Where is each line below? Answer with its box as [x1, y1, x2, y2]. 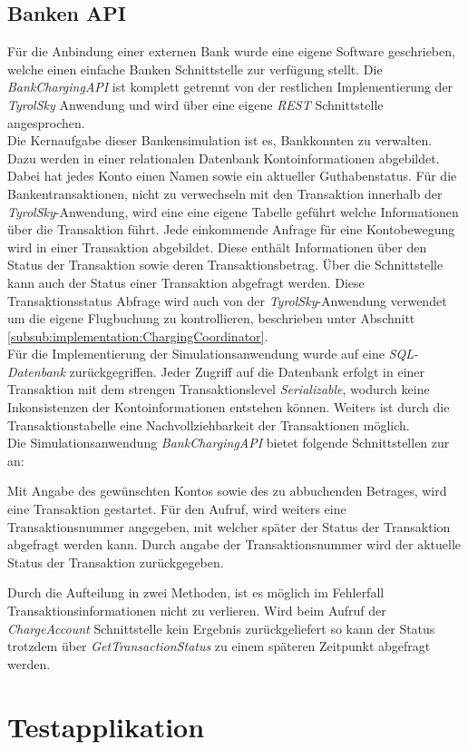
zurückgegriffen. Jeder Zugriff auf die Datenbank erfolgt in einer [69, 361, 425, 380]
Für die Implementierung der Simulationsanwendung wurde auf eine [7, 344, 385, 363]
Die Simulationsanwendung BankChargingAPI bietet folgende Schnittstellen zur [7, 433, 450, 452]
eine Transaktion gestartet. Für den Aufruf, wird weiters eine [7, 499, 346, 518]
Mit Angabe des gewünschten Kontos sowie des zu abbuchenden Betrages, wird [7, 481, 447, 500]
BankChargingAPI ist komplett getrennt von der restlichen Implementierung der [7, 77, 453, 96]
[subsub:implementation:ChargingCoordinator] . [7, 326, 268, 345]
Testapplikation [7, 707, 205, 745]
